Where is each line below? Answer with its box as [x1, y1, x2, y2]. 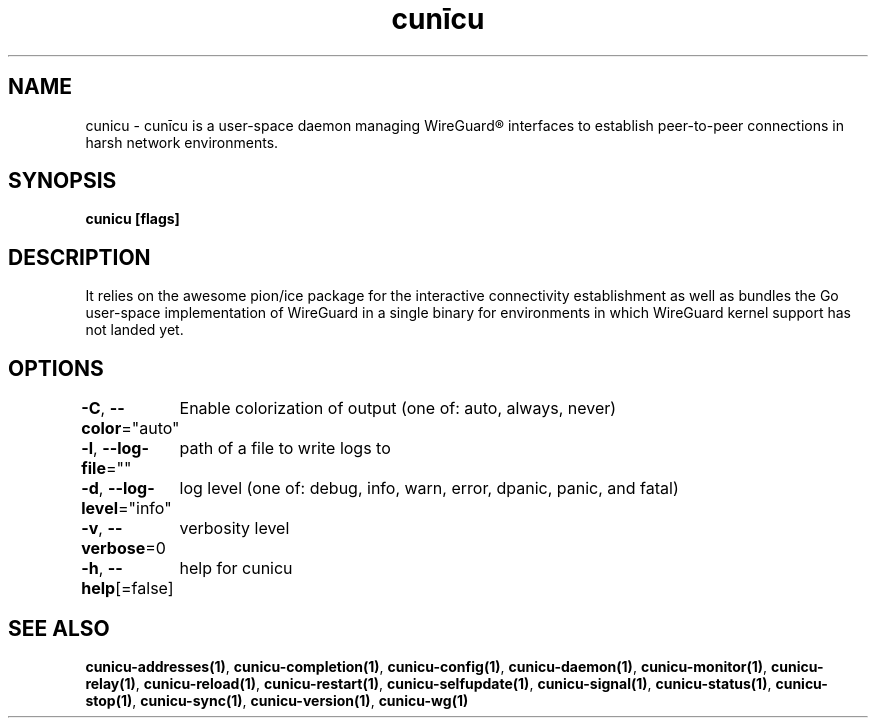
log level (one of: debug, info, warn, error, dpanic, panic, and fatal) [179, 478, 679, 499]
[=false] [115, 578, 174, 599]
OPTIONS [8, 355, 104, 381]
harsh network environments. [85, 133, 279, 151]
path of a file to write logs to [179, 438, 391, 459]
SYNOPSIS [8, 168, 117, 194]
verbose [81, 538, 146, 559]
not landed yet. [85, 321, 184, 339]
